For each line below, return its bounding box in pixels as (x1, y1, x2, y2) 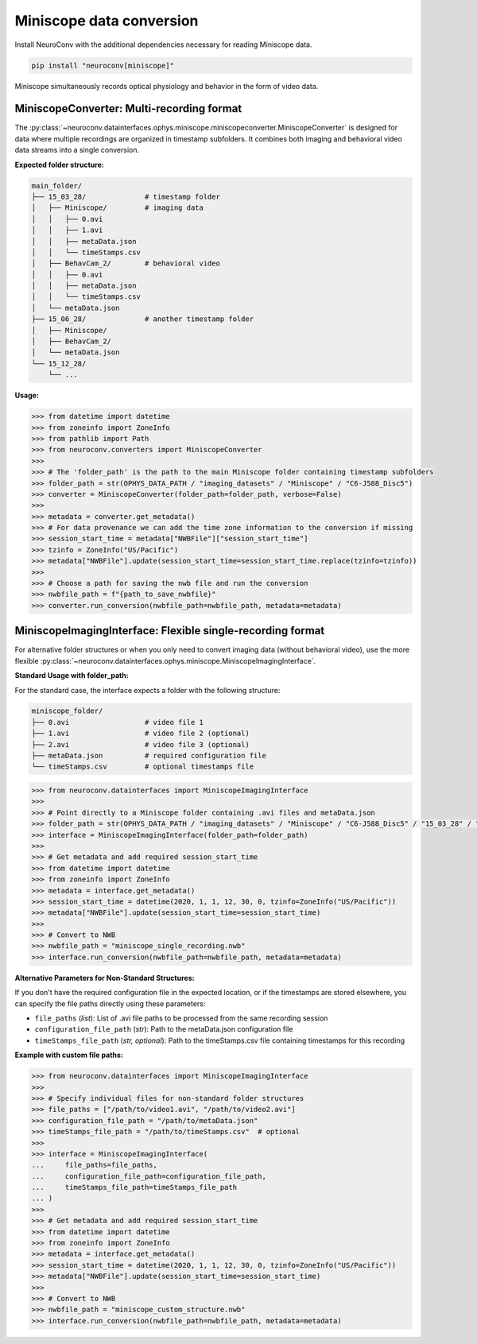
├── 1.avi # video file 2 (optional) (31, 729, 250, 738)
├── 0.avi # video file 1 (31, 718, 204, 726)
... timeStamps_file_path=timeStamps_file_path (31, 1183, 238, 1192)
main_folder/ (31, 181, 83, 190)
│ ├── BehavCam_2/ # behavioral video (31, 259, 220, 268)
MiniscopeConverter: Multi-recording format (14, 102, 242, 115)
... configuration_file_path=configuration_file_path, (31, 1172, 266, 1180)
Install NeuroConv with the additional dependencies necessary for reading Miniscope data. (14, 40, 313, 49)
